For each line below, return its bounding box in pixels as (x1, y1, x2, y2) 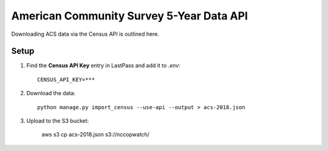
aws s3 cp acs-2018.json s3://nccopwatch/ (41, 131, 150, 138)
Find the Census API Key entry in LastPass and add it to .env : (26, 62, 180, 69)
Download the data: (26, 90, 76, 97)
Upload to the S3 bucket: (26, 117, 89, 124)
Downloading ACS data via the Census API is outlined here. (11, 30, 160, 38)
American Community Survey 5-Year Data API (11, 9, 248, 22)
